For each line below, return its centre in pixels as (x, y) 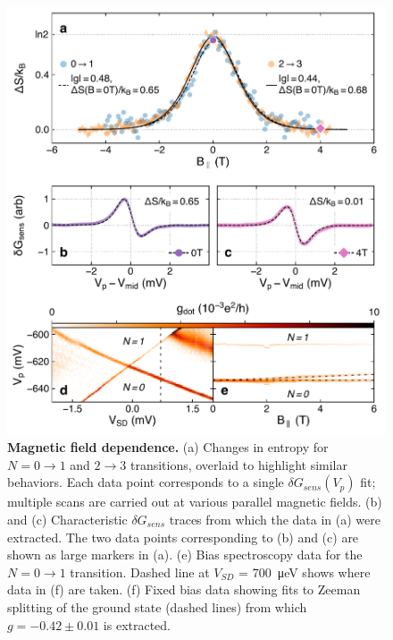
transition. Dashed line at (140, 572)
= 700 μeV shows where (305, 572)
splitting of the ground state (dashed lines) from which (157, 606)
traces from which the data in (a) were (275, 520)
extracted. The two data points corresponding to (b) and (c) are (183, 537)
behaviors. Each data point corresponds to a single (146, 482)
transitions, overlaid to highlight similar (238, 464)
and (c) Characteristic (67, 520)
